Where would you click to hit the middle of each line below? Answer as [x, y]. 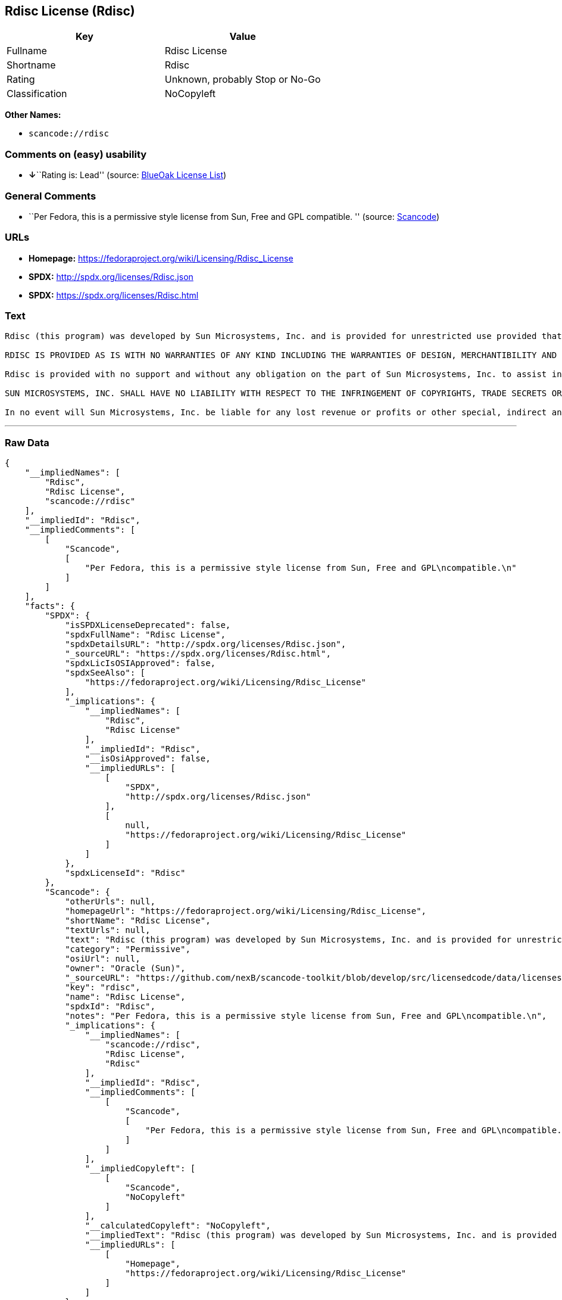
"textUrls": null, [108, 930]
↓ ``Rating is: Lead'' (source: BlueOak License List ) [128, 175]
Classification [37, 94]
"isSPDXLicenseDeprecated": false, [148, 625]
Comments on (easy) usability [76, 154]
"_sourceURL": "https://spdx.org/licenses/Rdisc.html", [198, 654]
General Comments [51, 196]
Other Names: [33, 115]
